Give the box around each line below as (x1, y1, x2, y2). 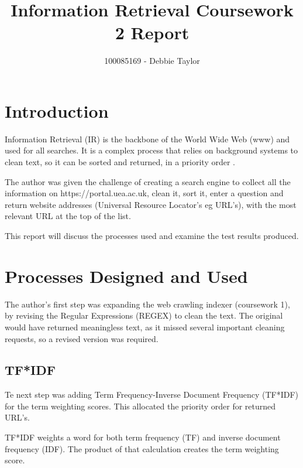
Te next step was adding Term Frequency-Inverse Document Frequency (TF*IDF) (5, 388, 299, 401)
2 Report (115, 21, 190, 45)
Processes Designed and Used (5, 264, 248, 288)
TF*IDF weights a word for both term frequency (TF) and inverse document (5, 431, 281, 443)
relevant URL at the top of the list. (5, 210, 131, 222)
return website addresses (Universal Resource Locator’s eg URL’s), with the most (5, 198, 297, 210)
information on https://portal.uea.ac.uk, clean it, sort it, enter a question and (5, 187, 284, 199)
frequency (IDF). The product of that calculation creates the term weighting (5, 442, 279, 455)
